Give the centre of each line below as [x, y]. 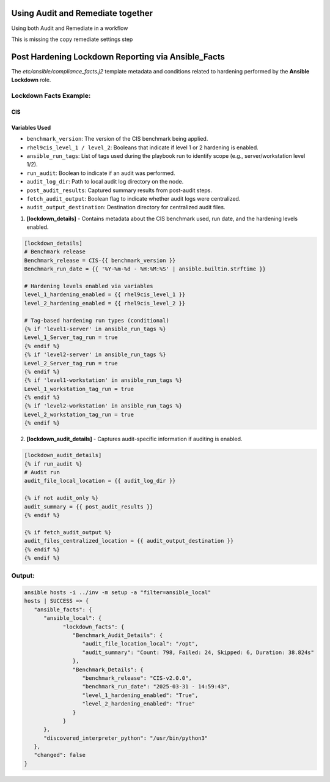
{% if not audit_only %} [61, 498]
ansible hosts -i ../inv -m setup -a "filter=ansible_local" [118, 593]
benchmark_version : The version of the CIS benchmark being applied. [117, 139]
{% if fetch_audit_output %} [68, 532]
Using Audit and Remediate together [82, 13]
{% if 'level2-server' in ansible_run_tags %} [95, 355]
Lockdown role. [31, 80]
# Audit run [42, 472]
